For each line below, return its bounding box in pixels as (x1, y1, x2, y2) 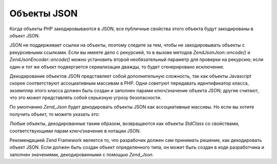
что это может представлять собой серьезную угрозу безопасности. (9, 95, 162, 101)
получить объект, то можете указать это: (9, 111, 100, 117)
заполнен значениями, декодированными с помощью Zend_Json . (9, 151, 154, 157)
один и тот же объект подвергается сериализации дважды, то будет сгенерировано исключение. (9, 64, 225, 70)
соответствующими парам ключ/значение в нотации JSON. (9, 128, 141, 134)
